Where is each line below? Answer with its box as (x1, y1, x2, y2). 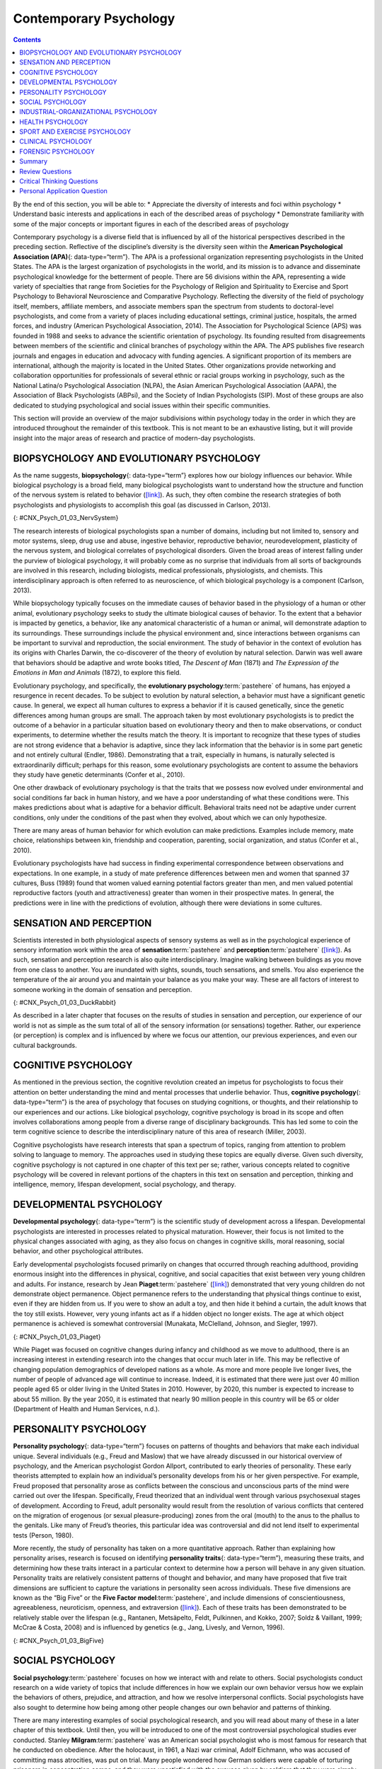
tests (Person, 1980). (13, 1531, 74, 1539)
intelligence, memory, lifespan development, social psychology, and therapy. (13, 1180, 236, 1189)
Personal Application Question (19, 187, 108, 195)
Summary (19, 157, 48, 166)
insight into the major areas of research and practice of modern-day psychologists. (13, 434, 256, 442)
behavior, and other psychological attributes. (13, 1247, 144, 1255)
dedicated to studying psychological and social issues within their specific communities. (13, 401, 271, 410)
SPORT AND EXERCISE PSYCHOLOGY (19, 127, 131, 136)
